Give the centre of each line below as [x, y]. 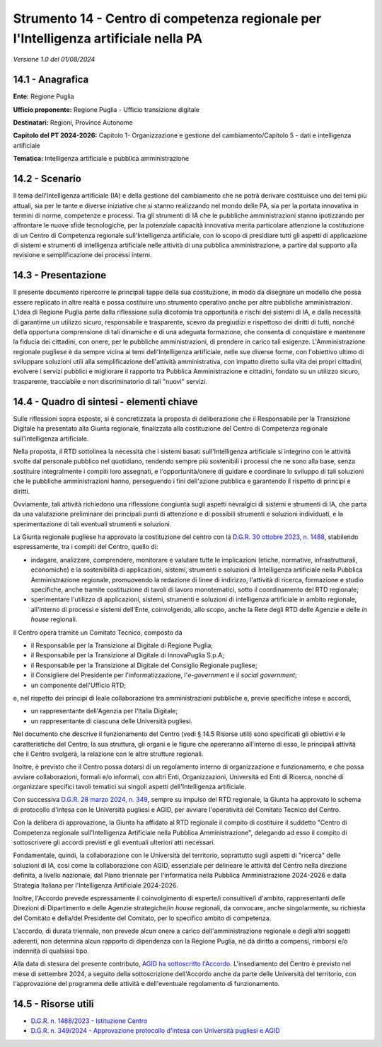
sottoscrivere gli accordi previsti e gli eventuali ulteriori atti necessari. [114, 842]
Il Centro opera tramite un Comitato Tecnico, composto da [98, 632]
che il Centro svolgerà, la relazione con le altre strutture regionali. [108, 754]
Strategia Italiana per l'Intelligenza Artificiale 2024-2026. [95, 885]
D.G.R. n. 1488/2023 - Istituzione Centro [89, 1021]
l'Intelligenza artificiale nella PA [108, 38]
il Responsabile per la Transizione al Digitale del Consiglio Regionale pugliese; [144, 665]
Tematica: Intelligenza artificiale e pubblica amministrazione [101, 159]
